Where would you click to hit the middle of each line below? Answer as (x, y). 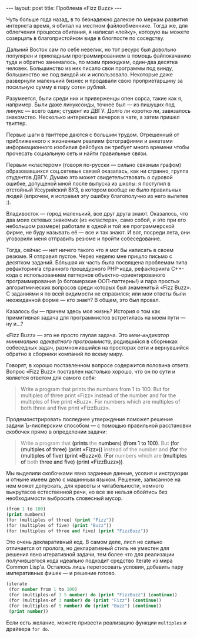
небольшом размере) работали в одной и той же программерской (90, 226)
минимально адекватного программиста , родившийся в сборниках (92, 341)
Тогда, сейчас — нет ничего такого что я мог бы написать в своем (90, 250)
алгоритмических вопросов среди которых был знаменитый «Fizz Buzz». (99, 287)
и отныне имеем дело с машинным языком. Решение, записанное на (94, 479)
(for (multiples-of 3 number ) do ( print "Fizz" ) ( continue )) (85, 600)
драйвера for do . (28, 629)
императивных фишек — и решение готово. (61, 573)
